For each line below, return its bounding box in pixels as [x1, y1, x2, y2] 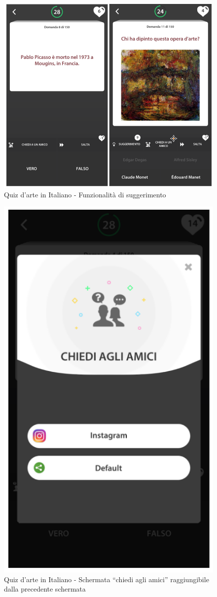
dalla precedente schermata [4, 584, 86, 594]
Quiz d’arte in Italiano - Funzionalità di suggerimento [4, 189, 166, 200]
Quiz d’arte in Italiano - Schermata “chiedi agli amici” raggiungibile [4, 574, 209, 584]
